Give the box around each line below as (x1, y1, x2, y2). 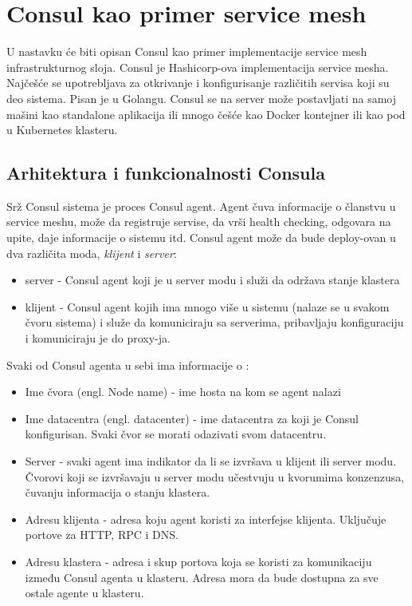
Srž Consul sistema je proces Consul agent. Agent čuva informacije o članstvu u (6, 197, 396, 214)
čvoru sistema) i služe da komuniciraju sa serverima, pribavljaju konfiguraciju (25, 314, 404, 331)
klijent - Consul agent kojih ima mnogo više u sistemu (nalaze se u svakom (25, 298, 390, 315)
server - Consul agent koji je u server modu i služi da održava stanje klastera (25, 271, 400, 288)
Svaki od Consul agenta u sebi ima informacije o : (6, 356, 249, 373)
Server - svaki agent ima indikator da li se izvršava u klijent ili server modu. (25, 453, 397, 469)
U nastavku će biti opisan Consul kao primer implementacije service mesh (6, 43, 367, 60)
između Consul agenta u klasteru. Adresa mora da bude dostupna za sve (25, 568, 379, 585)
